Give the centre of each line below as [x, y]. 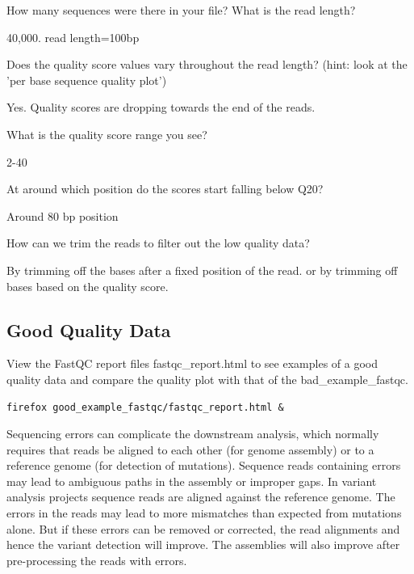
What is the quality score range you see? [107, 134]
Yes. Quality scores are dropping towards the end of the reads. [161, 107]
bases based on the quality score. [88, 286]
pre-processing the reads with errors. [97, 560]
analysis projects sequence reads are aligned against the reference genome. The [201, 497]
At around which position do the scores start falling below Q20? [165, 189]
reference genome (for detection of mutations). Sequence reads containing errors [204, 465]
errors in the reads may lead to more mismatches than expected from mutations [204, 513]
